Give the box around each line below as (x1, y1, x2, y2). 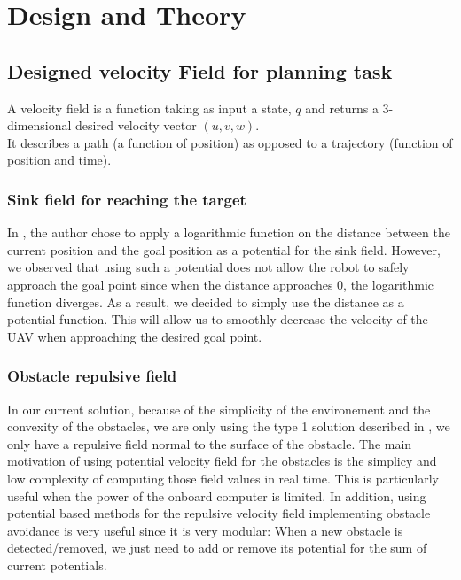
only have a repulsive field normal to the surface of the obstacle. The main (7, 434, 412, 452)
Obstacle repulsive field (7, 365, 177, 387)
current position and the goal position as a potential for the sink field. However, (7, 240, 441, 259)
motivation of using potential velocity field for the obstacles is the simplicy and (7, 452, 437, 470)
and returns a (305, 98, 379, 117)
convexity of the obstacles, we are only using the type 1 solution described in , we (7, 417, 450, 436)
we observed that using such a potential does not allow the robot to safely (7, 258, 410, 276)
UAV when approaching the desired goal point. (7, 327, 262, 345)
